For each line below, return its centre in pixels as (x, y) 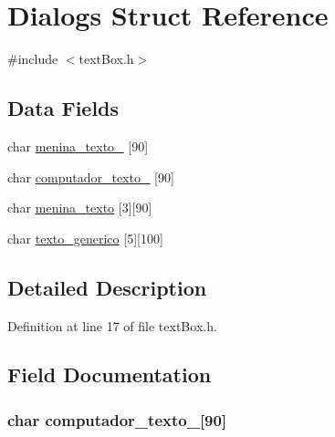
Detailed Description (107, 287)
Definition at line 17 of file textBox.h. (112, 325)
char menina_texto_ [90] (78, 146)
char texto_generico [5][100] (85, 238)
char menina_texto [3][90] (80, 208)
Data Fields (63, 108)
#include (33, 59)
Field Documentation (110, 375)
